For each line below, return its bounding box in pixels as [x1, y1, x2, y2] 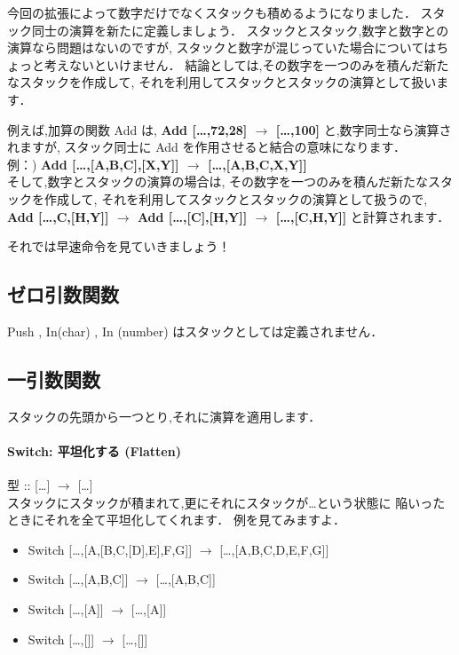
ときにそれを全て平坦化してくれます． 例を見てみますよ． [7, 510, 345, 529]
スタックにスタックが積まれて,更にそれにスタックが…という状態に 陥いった [7, 493, 446, 511]
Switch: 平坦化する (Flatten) [7, 441, 181, 460]
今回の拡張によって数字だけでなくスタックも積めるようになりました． [7, 4, 416, 21]
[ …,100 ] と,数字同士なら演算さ [275, 120, 452, 138]
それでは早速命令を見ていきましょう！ [7, 237, 231, 256]
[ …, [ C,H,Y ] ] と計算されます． [275, 207, 450, 225]
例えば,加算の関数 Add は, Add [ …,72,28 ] [7, 120, 248, 138]
